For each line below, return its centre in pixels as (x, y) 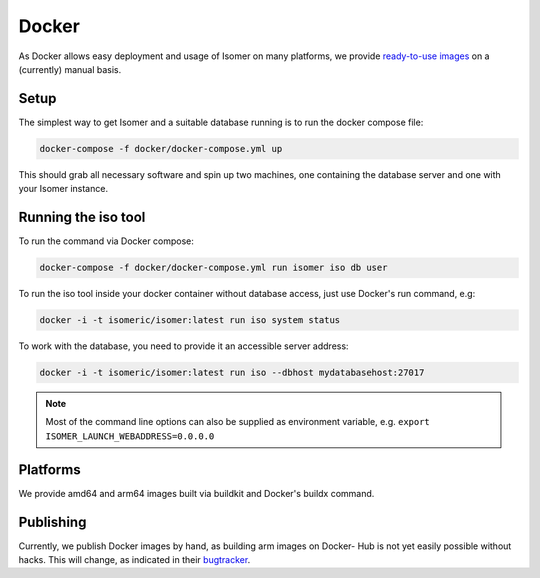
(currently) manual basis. (70, 69)
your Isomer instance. (63, 189)
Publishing (52, 521)
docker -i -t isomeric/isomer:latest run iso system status (190, 320)
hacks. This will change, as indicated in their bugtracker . (134, 559)
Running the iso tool (82, 217)
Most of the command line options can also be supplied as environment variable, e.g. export (237, 422)
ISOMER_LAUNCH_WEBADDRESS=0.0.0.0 (130, 436)
